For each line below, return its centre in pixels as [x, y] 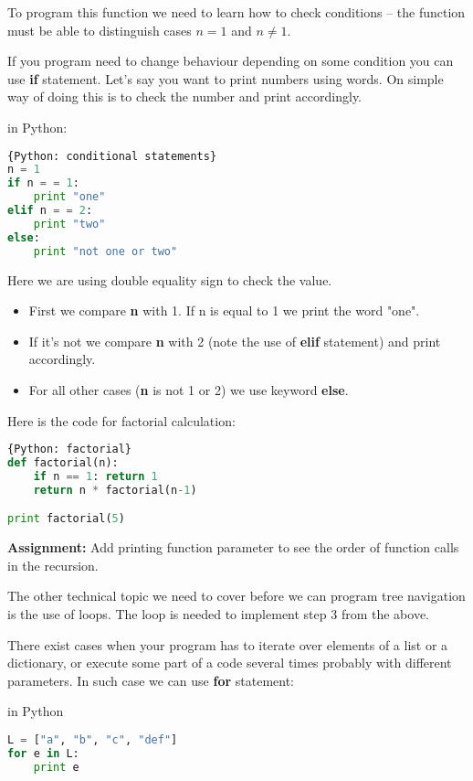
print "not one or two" [105, 251]
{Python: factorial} [70, 449]
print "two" [69, 224]
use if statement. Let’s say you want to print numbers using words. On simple [226, 78]
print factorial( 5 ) [66, 519]
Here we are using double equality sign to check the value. [170, 279]
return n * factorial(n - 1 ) [115, 490]
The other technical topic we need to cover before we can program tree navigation [236, 596]
